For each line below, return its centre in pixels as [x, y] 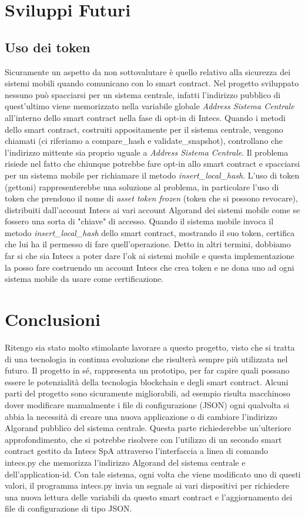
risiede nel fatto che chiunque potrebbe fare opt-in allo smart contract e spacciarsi [152, 164]
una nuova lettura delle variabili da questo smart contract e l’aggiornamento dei [149, 497]
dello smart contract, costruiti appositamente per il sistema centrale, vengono [144, 129]
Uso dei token [48, 47]
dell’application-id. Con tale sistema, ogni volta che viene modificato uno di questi [153, 474]
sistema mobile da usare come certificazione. [84, 279]
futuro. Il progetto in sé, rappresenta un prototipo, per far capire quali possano [147, 370]
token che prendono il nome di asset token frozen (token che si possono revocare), [151, 198]
